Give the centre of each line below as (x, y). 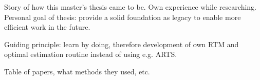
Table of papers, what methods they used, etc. (77, 71)
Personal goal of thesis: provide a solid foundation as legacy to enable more (123, 17)
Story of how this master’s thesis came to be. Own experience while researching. (130, 7)
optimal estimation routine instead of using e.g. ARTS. (91, 54)
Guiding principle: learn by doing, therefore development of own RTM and (122, 44)
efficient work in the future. (47, 27)
